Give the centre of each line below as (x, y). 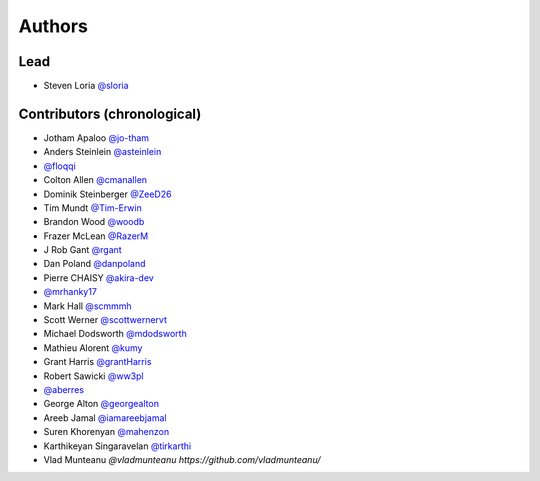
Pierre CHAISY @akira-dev (98, 277)
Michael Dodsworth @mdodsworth (115, 334)
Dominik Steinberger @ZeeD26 (107, 194)
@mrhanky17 (70, 292)
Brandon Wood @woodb (94, 222)
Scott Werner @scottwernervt (105, 320)
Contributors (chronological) (110, 113)
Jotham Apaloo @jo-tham (96, 137)
